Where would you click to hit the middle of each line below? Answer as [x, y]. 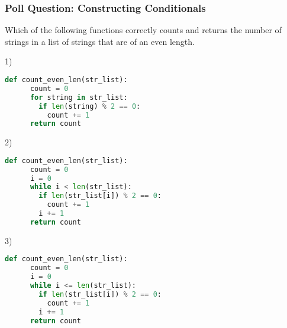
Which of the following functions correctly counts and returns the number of [143, 30]
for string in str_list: [79, 97]
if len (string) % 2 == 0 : [90, 106]
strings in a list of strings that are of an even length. [100, 41]
